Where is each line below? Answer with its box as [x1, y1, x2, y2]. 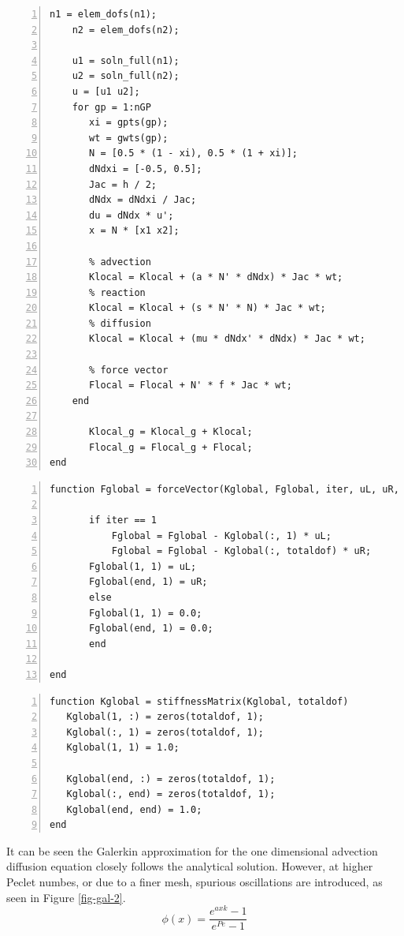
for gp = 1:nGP [72, 101, 151, 113]
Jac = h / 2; [89, 178, 158, 190]
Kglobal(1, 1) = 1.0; [66, 742, 180, 754]
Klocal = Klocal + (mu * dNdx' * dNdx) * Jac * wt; [89, 333, 365, 345]
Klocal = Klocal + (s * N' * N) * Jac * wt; [89, 302, 326, 314]
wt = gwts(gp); [89, 132, 169, 144]
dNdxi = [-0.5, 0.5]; [89, 163, 202, 174]
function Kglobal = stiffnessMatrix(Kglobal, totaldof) [50, 695, 349, 707]
